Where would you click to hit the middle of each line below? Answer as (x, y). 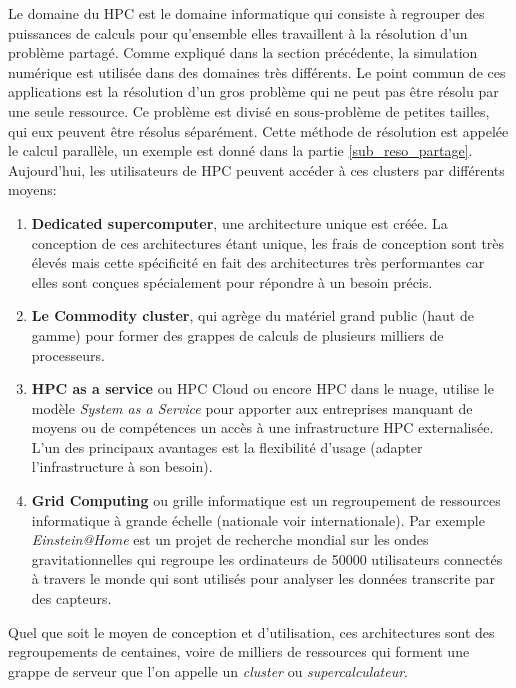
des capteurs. (71, 598)
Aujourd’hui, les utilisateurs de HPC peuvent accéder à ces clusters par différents (256, 169)
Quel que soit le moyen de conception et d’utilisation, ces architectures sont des (251, 631)
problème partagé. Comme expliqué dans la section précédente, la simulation (243, 52)
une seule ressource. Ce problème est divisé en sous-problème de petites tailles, (249, 110)
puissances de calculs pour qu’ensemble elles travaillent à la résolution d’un (238, 32)
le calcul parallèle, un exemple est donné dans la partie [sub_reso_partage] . (240, 150)
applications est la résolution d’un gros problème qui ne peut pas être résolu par (253, 91)
